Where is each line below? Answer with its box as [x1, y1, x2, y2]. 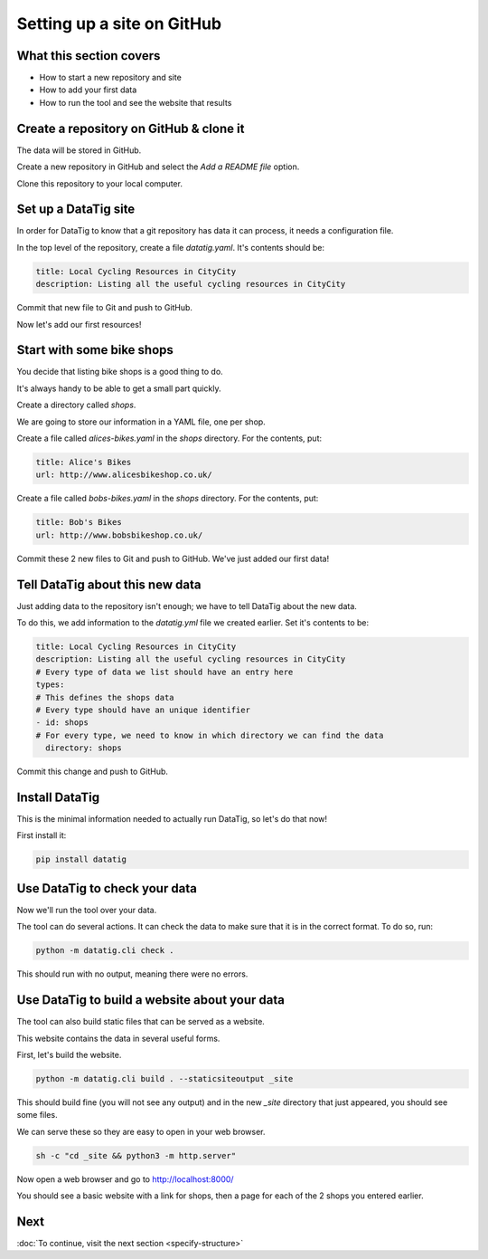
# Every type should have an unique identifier [35, 705, 250, 715]
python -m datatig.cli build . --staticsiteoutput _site [35, 1073, 294, 1083]
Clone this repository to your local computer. [16, 177, 183, 189]
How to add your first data [39, 84, 137, 95]
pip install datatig [35, 854, 127, 864]
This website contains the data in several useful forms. [16, 1033, 221, 1044]
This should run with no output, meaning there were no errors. [16, 968, 249, 979]
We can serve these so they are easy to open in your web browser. [16, 1126, 266, 1137]
